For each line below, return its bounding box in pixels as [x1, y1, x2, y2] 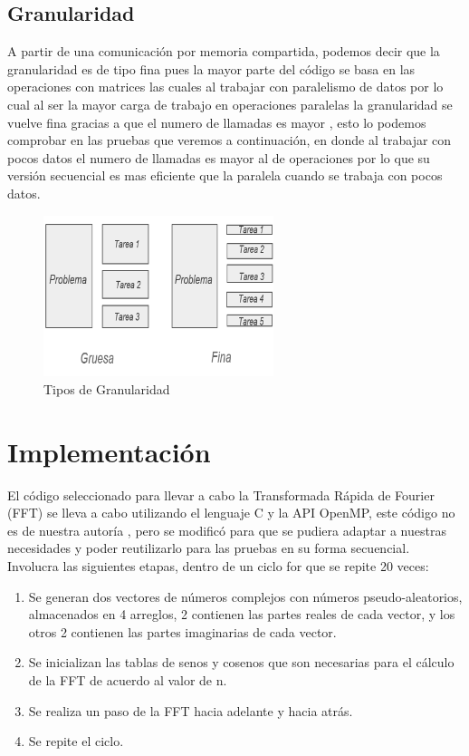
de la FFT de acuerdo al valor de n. [28, 670, 227, 689]
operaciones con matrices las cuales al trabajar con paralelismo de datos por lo [7, 77, 444, 96]
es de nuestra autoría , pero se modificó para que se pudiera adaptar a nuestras [7, 520, 446, 539]
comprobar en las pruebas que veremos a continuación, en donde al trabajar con [7, 131, 452, 150]
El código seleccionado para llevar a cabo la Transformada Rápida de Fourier [7, 485, 435, 504]
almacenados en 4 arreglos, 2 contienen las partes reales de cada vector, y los [28, 605, 455, 624]
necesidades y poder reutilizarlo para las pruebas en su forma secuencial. [7, 538, 410, 557]
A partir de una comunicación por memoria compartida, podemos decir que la [7, 42, 440, 61]
